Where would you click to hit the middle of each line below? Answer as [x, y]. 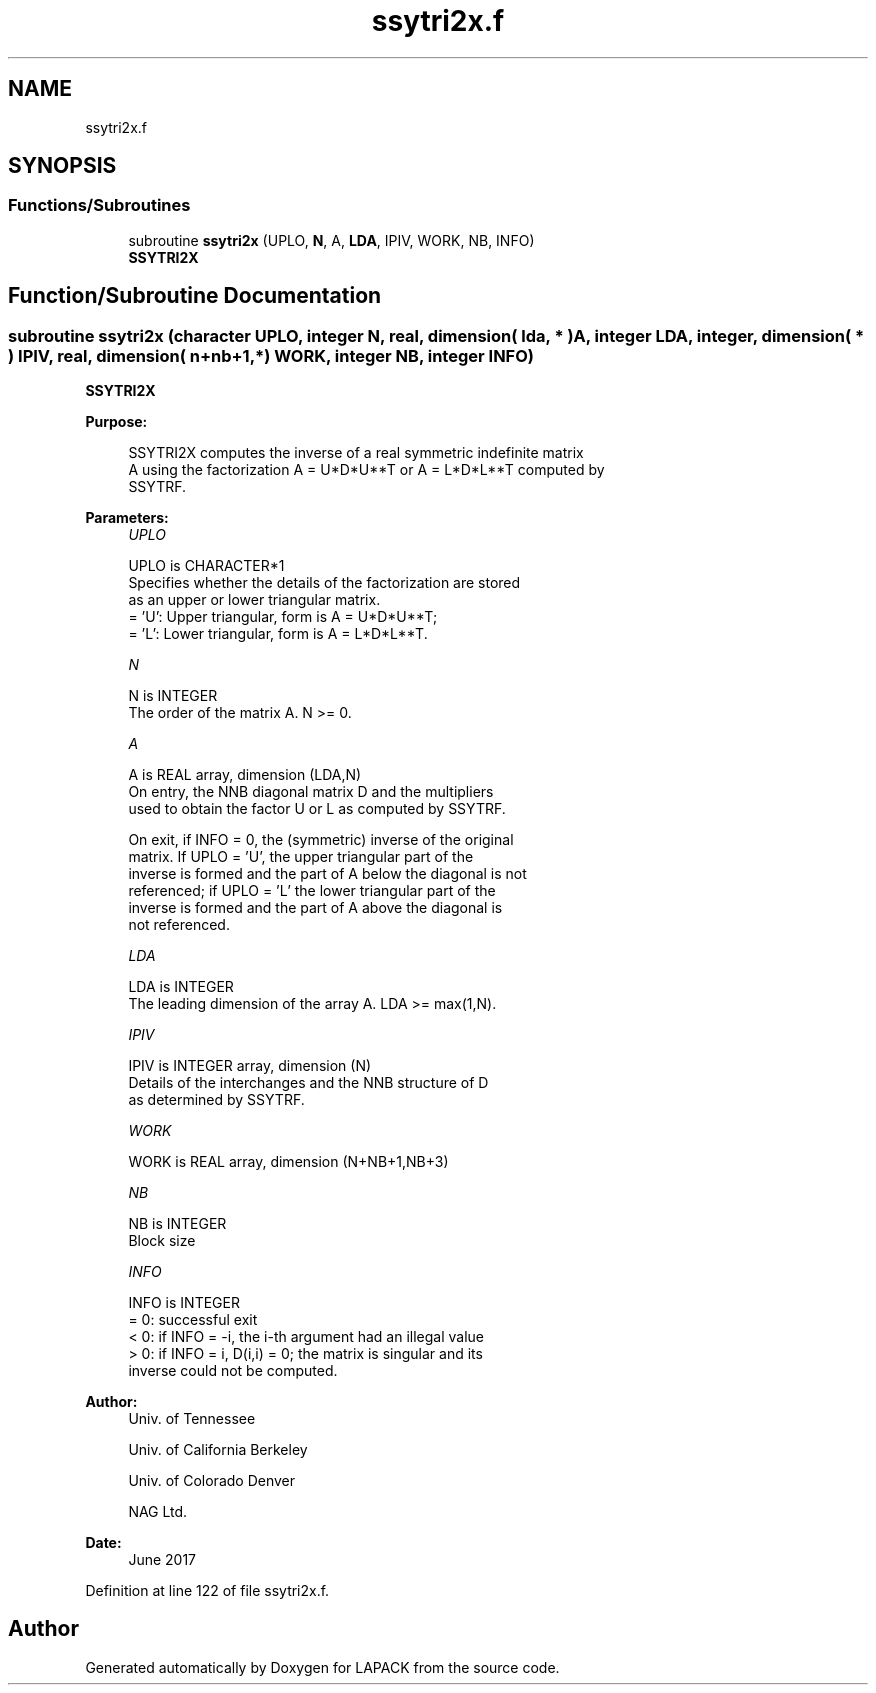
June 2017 [162, 1560]
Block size [162, 1241]
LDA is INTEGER [181, 987]
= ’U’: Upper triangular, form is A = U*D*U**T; [283, 617]
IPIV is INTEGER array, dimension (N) [250, 1066]
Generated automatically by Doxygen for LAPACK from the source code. [322, 1667]
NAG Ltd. [158, 1512]
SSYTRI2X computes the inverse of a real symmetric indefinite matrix [356, 453]
